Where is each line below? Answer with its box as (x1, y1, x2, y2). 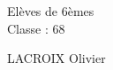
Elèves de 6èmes (7, 2, 94, 19)
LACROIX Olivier (7, 49, 106, 67)
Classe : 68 (7, 19, 65, 37)
